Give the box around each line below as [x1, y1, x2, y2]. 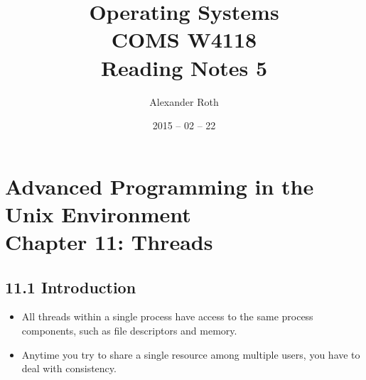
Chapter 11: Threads [5, 227, 213, 256]
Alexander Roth [149, 94, 219, 109]
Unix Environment [5, 199, 191, 228]
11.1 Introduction [5, 276, 136, 298]
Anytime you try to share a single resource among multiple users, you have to [21, 347, 360, 362]
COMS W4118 [111, 25, 257, 54]
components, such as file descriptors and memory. [21, 323, 237, 338]
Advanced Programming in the [5, 171, 314, 200]
